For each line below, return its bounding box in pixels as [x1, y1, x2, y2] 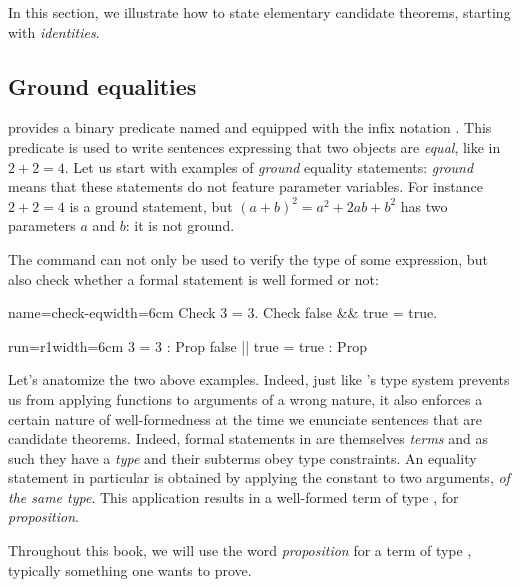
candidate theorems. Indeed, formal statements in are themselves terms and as [8, 428, 489, 449]
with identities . [8, 21, 100, 42]
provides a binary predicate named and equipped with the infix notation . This [8, 117, 492, 138]
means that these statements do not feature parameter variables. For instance [8, 176, 483, 197]
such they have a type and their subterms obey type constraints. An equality [8, 447, 477, 468]
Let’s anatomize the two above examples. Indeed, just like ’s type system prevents [8, 369, 510, 390]
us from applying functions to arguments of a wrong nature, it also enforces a [8, 388, 483, 409]
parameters [8, 215, 76, 236]
